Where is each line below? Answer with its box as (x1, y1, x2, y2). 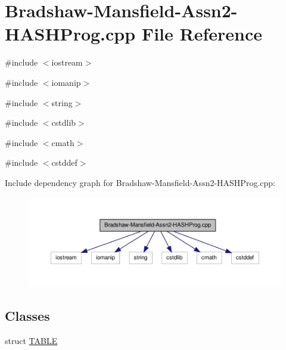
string (51, 96, 73, 109)
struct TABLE (5, 334, 58, 347)
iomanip (51, 76, 81, 88)
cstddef (51, 156, 77, 169)
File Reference (141, 21, 262, 46)
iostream (51, 56, 83, 69)
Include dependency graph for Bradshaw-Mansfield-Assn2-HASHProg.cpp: (5, 176, 275, 188)
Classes (5, 306, 50, 325)
